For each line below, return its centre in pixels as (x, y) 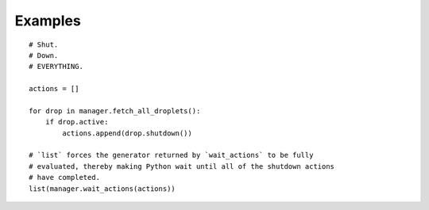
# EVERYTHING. (56, 67)
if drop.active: (77, 122)
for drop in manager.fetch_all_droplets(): (115, 111)
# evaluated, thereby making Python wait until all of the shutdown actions (182, 166)
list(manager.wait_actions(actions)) (102, 189)
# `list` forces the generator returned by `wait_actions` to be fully (171, 155)
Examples (48, 21)
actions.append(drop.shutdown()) (127, 133)
